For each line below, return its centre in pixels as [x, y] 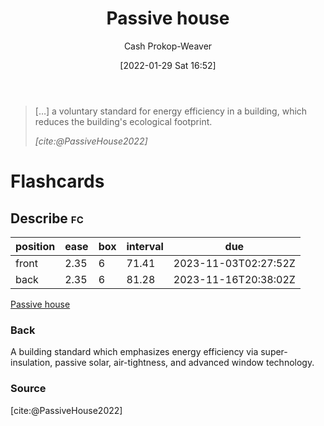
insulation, [31, 363]
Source [28, 389]
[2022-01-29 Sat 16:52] [168, 65]
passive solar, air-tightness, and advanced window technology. [184, 363]
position [35, 246]
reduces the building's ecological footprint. [123, 121]
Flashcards [57, 181]
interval [145, 246]
